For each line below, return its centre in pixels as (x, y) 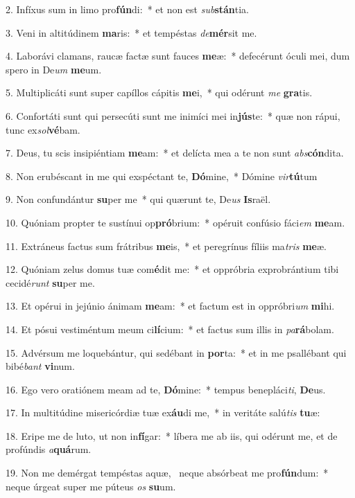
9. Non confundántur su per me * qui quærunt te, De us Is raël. (138, 199)
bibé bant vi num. (40, 366)
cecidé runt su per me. (50, 282)
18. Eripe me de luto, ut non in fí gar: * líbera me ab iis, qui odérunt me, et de (172, 435)
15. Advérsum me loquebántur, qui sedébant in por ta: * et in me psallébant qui (176, 352)
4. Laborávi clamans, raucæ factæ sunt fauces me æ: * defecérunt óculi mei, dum (178, 56)
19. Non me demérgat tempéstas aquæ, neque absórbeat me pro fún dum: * (167, 473)
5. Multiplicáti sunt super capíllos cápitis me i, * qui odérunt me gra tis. (159, 92)
